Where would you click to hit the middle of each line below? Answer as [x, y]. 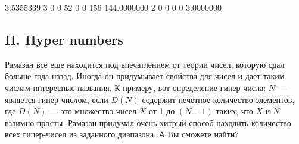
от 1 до [162, 111]
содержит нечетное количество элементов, [218, 99]
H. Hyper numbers [64, 39]
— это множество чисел [93, 111]
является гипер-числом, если [57, 99]
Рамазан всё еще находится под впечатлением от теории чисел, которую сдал [145, 64]
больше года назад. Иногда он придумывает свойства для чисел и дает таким [145, 76]
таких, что [234, 111]
